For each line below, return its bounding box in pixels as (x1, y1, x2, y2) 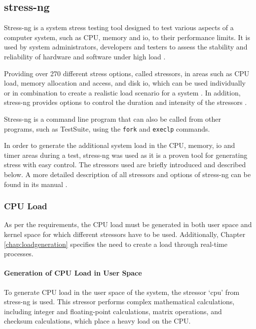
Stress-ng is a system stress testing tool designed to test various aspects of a (4, 22, 234, 33)
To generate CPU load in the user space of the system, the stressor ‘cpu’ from (4, 286, 240, 297)
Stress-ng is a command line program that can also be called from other (4, 113, 221, 124)
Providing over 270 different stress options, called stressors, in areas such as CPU (4, 68, 250, 78)
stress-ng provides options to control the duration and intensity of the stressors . (4, 97, 247, 107)
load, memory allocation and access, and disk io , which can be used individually (4, 78, 246, 88)
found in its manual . (4, 179, 68, 189)
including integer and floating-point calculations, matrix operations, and (4, 306, 222, 316)
